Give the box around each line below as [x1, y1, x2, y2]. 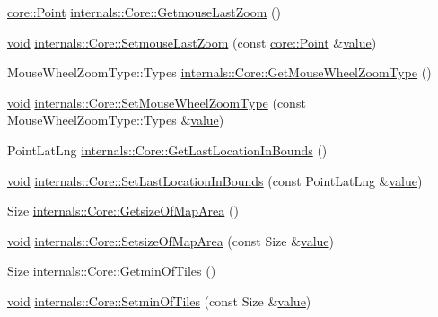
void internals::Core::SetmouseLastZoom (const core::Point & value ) [7, 32, 377, 51]
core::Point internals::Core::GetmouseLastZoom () [7, 3, 281, 21]
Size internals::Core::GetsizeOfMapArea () [7, 201, 239, 220]
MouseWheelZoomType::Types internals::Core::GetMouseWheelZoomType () [7, 63, 432, 82]
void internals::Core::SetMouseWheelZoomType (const [7, 92, 306, 111]
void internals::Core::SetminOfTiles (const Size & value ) [7, 291, 311, 310]
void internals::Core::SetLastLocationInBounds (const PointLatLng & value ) [7, 171, 423, 189]
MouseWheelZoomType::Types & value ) [7, 110, 224, 129]
